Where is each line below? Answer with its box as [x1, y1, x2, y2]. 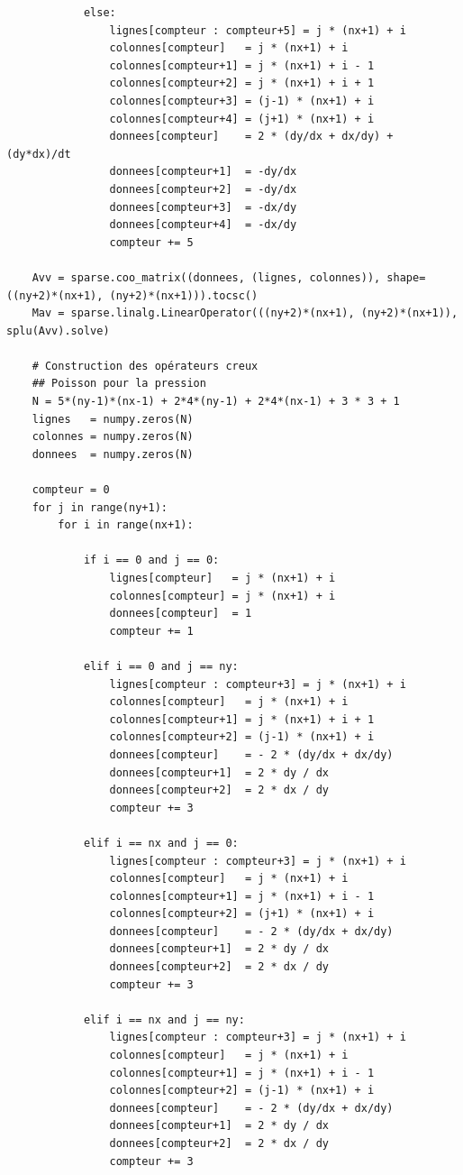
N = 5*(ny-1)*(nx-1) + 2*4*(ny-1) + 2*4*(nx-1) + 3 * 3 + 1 [32, 395, 400, 408]
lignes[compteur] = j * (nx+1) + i [109, 572, 336, 584]
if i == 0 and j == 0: [83, 554, 220, 567]
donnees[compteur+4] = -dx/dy [109, 218, 297, 232]
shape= [386, 271, 426, 284]
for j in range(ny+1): [32, 500, 168, 514]
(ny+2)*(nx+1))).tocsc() [109, 289, 259, 302]
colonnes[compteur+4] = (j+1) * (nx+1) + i [109, 112, 375, 125]
